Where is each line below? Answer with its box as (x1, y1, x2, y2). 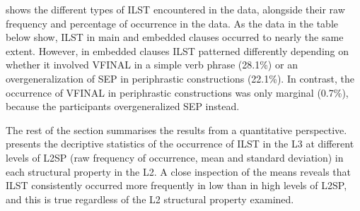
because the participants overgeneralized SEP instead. (6, 99, 240, 114)
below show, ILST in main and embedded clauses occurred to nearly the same (6, 30, 344, 44)
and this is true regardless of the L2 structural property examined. (6, 191, 294, 206)
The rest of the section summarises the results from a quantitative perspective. (6, 122, 347, 137)
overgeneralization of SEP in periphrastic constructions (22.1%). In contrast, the (6, 71, 354, 85)
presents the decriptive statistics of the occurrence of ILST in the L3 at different (6, 136, 354, 151)
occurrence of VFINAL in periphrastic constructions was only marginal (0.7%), (6, 85, 349, 100)
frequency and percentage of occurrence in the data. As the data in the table (6, 16, 339, 30)
